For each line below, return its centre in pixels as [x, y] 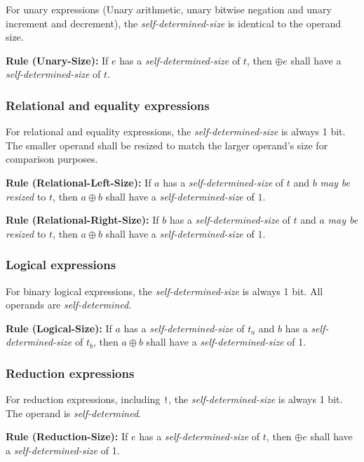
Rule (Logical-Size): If [59, 328]
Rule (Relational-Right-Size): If [82, 220]
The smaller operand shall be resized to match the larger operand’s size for [167, 145]
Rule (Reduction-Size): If [67, 436]
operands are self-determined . [69, 305]
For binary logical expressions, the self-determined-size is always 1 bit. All [164, 291]
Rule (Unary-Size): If [57, 60]
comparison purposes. [52, 159]
